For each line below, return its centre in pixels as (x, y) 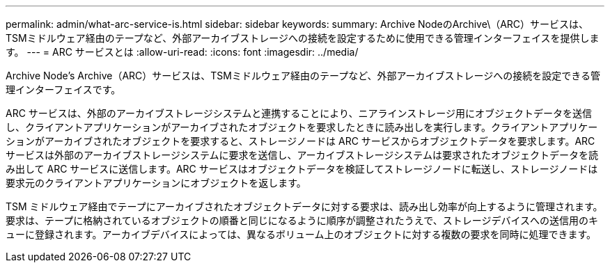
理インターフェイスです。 (63, 89)
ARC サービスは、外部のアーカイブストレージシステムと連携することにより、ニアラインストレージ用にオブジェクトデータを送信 (299, 113)
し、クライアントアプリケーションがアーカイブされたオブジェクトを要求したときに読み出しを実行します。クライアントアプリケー (302, 127)
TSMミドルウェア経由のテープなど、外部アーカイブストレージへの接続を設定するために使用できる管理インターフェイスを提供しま (303, 38)
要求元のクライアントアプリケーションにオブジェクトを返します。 (156, 183)
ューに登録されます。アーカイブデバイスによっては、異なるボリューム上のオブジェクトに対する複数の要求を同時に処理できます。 (301, 234)
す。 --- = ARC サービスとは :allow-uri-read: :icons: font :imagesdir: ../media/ (182, 52)
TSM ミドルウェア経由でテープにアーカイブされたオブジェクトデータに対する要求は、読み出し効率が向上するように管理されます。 (304, 206)
